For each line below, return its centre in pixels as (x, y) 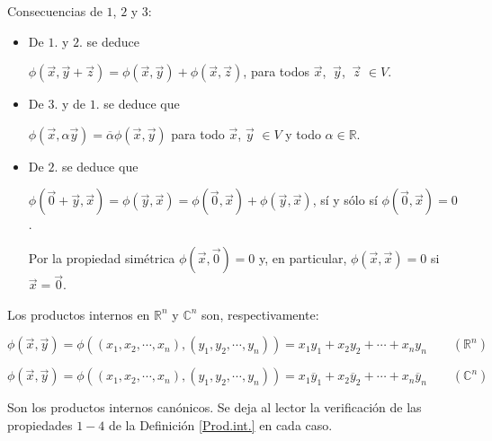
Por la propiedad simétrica (102, 257)
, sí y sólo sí (345, 200)
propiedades (40, 424)
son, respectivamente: (260, 314)
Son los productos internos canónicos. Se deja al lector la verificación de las (215, 407)
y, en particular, (303, 257)
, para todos (276, 71)
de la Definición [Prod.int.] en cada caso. (220, 424)
